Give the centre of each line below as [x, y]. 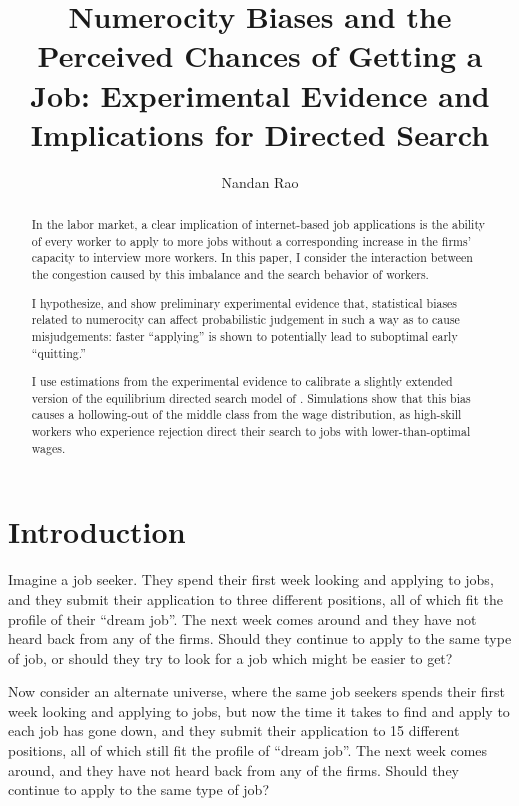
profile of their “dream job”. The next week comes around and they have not [242, 618]
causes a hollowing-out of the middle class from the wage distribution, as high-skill [246, 414]
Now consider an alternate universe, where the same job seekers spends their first [257, 691]
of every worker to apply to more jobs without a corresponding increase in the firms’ [251, 240]
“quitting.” [58, 352]
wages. [48, 447]
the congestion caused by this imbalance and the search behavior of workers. [230, 274]
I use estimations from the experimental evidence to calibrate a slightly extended [242, 381]
